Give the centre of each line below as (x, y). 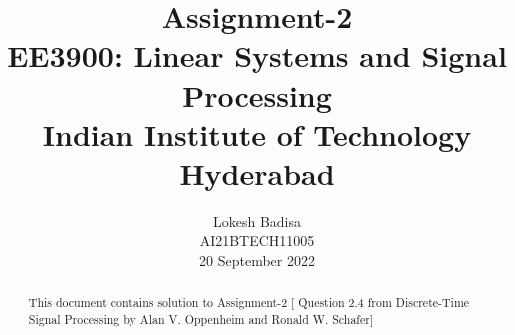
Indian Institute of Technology (257, 133)
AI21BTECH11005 (257, 240)
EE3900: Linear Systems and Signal (257, 55)
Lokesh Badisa (257, 220)
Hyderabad (257, 172)
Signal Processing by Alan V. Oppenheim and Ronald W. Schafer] (201, 319)
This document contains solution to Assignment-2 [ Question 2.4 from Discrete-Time (249, 302)
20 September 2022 (257, 260)
